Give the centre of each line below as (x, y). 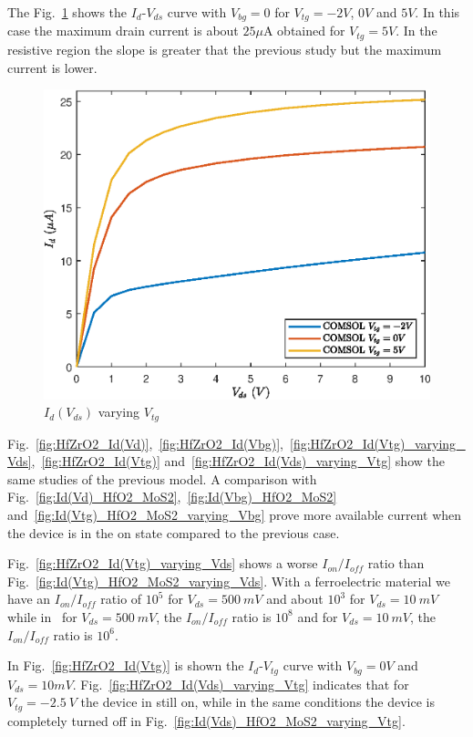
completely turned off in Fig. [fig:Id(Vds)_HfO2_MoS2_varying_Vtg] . (206, 720)
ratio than (396, 563)
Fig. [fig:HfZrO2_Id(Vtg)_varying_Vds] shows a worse (163, 563)
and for (318, 616)
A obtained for (304, 31)
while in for (42, 616)
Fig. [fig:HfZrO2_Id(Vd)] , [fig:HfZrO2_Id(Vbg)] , (145, 443)
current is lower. (52, 67)
